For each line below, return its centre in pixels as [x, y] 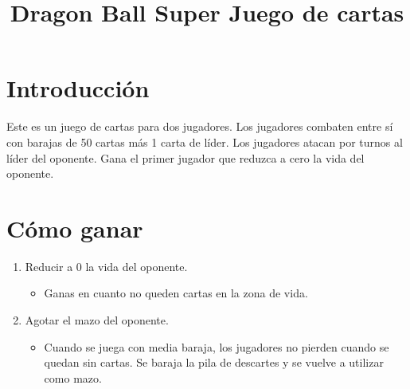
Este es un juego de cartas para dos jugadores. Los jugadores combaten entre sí [200, 126]
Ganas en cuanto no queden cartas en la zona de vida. [176, 293]
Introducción [78, 88]
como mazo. [73, 377]
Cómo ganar [75, 228]
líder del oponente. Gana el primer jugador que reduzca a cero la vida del [185, 157]
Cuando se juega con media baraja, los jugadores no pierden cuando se [217, 346]
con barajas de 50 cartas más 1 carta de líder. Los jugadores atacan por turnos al [205, 141]
